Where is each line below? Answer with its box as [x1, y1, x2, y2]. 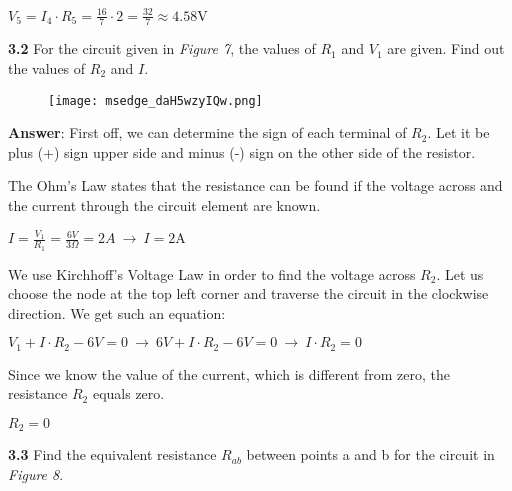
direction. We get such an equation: [8, 302, 226, 323]
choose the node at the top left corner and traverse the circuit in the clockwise [8, 283, 489, 304]
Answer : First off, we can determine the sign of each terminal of [8, 122, 407, 143]
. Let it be [427, 122, 490, 143]
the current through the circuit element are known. [8, 194, 321, 215]
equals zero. [92, 383, 165, 404]
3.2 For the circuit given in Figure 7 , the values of [8, 38, 316, 59]
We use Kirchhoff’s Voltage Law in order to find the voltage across [8, 263, 416, 284]
